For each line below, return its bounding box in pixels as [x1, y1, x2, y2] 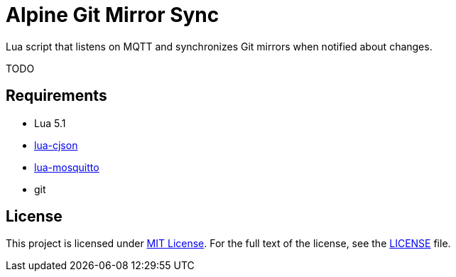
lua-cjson [34, 138, 78, 151]
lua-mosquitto [34, 161, 99, 173]
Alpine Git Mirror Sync [6, 3, 219, 27]
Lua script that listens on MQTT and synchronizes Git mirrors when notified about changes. [6, 40, 433, 53]
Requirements [6, 87, 107, 105]
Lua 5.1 [34, 116, 66, 129]
